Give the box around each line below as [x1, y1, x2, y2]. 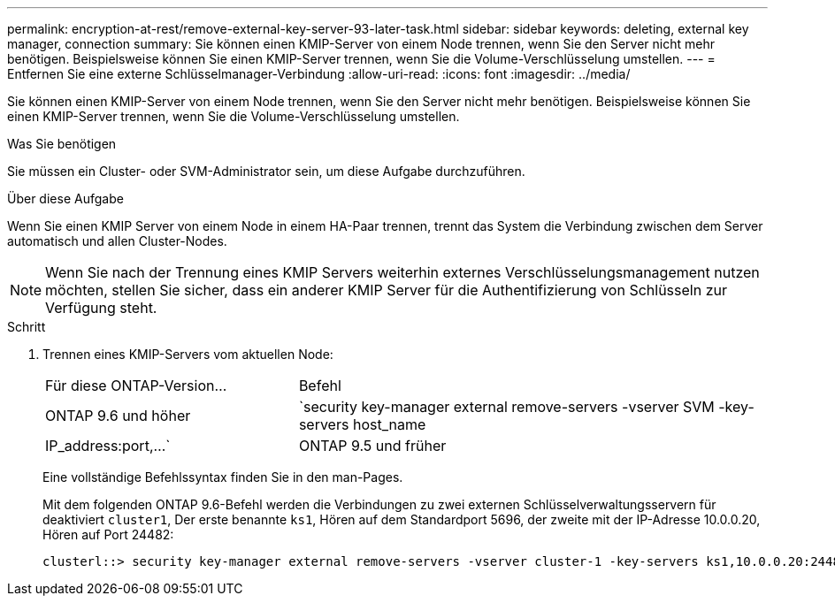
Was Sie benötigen [7, 136, 117, 151]
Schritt [7, 319, 46, 334]
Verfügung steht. [45, 299, 157, 317]
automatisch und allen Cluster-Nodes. [7, 233, 227, 248]
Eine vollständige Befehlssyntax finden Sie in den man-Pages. [42, 469, 403, 485]
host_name [352, 416, 426, 433]
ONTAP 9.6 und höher [45, 407, 191, 424]
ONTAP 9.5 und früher [298, 437, 447, 454]
